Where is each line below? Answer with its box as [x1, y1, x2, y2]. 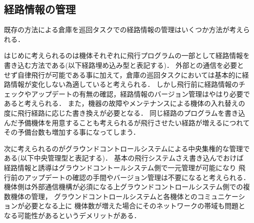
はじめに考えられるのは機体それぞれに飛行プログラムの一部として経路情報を [4, 50, 250, 61]
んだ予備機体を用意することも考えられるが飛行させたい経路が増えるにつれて [4, 117, 250, 127]
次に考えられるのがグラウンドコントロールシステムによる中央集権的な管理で [4, 143, 250, 153]
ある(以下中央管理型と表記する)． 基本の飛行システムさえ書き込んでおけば [4, 153, 244, 163]
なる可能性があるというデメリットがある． [4, 210, 141, 220]
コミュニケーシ [197, 191, 245, 201]
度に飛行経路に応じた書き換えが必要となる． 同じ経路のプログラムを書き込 [4, 107, 245, 118]
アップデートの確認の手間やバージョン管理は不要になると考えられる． [24, 172, 250, 182]
